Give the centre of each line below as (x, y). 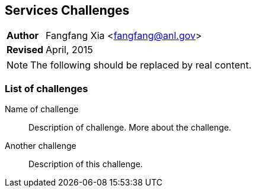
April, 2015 (69, 50)
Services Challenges (67, 10)
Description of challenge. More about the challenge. (130, 128)
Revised (25, 50)
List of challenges (47, 88)
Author (23, 36)
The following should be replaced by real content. (141, 65)
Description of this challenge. (86, 164)
